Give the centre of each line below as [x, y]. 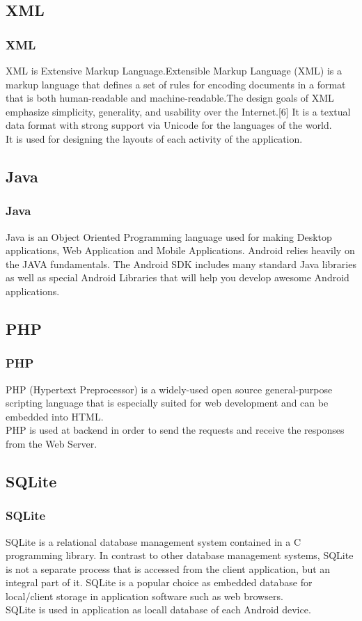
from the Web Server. [52, 443]
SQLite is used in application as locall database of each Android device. [158, 610]
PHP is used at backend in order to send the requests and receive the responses [175, 430]
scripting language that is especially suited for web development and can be [167, 403]
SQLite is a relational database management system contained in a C [154, 541]
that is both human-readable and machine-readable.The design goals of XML [170, 98]
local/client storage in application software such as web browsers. [144, 596]
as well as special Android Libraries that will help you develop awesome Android [178, 277]
